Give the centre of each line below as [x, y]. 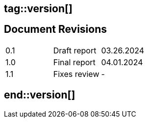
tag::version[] [38, 9]
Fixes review [76, 74]
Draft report [75, 50]
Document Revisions [55, 29]
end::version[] [40, 95]
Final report [74, 62]
